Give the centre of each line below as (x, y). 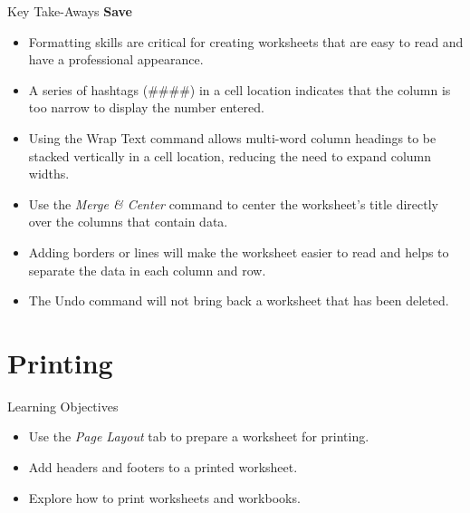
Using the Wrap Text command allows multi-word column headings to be (232, 137)
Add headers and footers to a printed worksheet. (163, 467)
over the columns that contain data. (128, 222)
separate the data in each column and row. (147, 270)
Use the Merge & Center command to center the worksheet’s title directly (233, 203)
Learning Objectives (63, 406)
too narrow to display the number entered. (146, 107)
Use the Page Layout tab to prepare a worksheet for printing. (199, 436)
